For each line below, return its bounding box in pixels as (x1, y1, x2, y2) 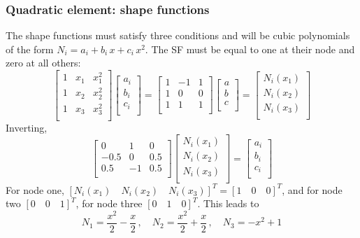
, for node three (75, 196, 143, 211)
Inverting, (6, 120, 48, 134)
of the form (6, 41, 54, 56)
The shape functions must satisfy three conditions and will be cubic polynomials (6, 28, 350, 43)
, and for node (282, 182, 343, 197)
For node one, (6, 182, 64, 197)
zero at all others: (6, 55, 81, 70)
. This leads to (197, 196, 259, 211)
